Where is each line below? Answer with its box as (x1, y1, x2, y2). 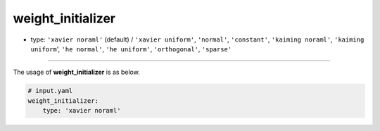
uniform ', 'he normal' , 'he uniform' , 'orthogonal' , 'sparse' (30, 44, 232, 53)
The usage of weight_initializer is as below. (13, 68, 140, 77)
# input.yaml (27, 87, 73, 95)
